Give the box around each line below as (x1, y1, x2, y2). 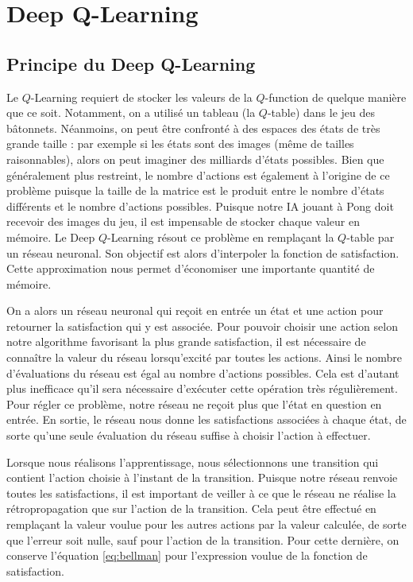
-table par (346, 228, 395, 245)
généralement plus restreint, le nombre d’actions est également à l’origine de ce (6, 166, 390, 183)
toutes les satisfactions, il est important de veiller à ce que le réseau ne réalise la (6, 484, 396, 501)
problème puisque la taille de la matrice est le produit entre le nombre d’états (6, 182, 384, 199)
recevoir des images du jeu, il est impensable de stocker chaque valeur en (6, 213, 360, 230)
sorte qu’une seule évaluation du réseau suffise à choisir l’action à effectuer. (6, 427, 371, 444)
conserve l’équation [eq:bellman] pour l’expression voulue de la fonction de (6, 547, 368, 564)
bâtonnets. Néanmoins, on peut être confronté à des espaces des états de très (6, 119, 380, 136)
